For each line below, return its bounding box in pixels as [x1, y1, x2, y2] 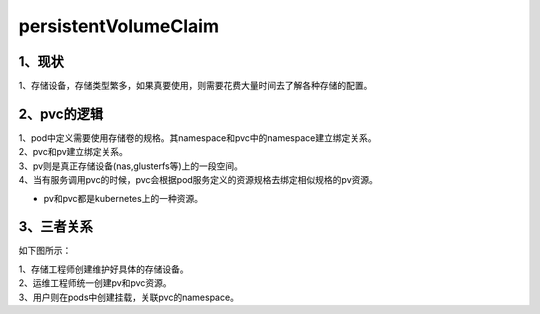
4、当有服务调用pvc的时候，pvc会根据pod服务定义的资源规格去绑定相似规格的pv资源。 [18, 174, 379, 186]
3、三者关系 [18, 218, 94, 235]
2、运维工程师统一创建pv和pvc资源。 [18, 277, 172, 289]
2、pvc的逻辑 [18, 105, 104, 122]
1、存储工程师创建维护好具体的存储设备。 [18, 263, 189, 275]
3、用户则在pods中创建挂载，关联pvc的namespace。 [18, 291, 240, 303]
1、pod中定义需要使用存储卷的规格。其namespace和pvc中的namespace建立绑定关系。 [18, 131, 377, 144]
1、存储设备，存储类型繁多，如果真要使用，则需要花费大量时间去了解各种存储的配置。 [18, 80, 373, 92]
